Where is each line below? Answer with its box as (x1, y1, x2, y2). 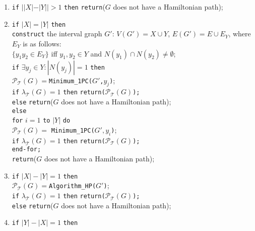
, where (228, 28, 251, 39)
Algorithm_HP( (49, 183, 96, 190)
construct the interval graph (12, 28, 102, 39)
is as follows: (23, 38, 61, 48)
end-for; (12, 146, 41, 153)
